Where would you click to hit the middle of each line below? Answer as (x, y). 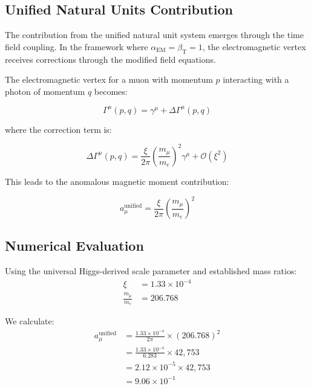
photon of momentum (45, 91)
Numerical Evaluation (74, 246)
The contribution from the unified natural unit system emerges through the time (154, 35)
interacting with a (256, 79)
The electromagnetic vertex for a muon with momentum (109, 79)
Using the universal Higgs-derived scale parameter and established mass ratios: (151, 271)
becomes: (111, 91)
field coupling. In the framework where (77, 46)
